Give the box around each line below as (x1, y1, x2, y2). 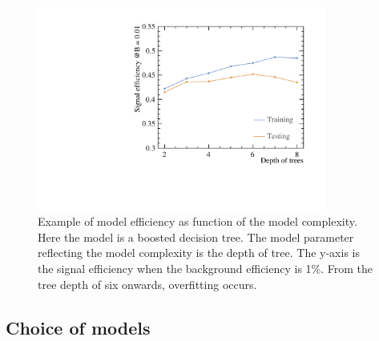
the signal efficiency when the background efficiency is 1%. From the (38, 260, 373, 277)
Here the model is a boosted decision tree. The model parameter (38, 228, 354, 245)
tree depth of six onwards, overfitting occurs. (38, 275, 257, 292)
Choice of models (6, 315, 151, 339)
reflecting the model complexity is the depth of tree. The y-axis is (38, 244, 360, 261)
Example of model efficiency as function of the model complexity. (38, 213, 357, 230)
